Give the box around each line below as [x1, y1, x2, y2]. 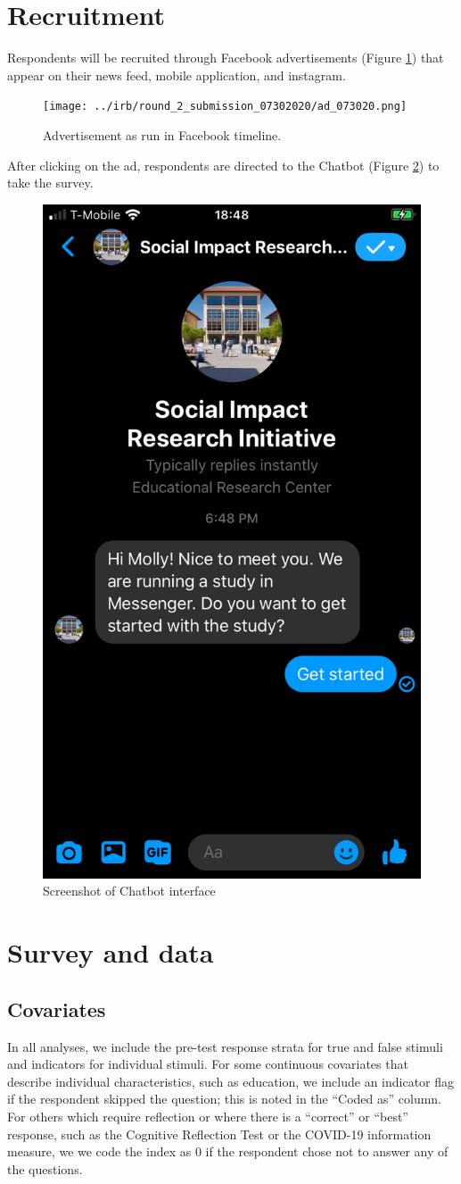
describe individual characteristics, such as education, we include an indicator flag [7, 1071, 455, 1090]
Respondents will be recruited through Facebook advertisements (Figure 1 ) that [7, 48, 444, 67]
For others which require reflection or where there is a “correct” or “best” [7, 1106, 408, 1125]
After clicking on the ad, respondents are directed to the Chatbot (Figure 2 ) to [7, 155, 440, 174]
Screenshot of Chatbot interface [43, 881, 216, 900]
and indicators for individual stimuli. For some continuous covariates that [7, 1055, 408, 1073]
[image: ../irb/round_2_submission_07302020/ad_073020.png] [43, 100, 407, 113]
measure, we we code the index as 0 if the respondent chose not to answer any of [7, 1142, 449, 1161]
